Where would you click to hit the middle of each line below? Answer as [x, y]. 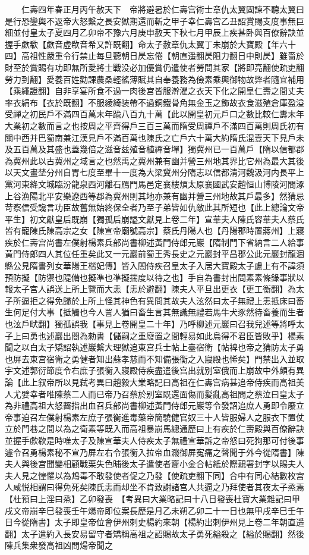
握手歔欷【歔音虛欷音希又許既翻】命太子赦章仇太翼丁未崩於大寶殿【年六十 [150, 44]
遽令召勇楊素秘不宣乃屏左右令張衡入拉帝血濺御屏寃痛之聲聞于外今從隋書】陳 [154, 452]
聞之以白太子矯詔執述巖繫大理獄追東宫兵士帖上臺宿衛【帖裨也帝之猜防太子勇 [154, 347]
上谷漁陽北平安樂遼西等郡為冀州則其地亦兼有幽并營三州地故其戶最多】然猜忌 [154, 195]
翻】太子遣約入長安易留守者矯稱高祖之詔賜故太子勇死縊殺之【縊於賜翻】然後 [154, 533]
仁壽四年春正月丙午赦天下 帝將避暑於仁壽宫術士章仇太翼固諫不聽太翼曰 [163, 9]
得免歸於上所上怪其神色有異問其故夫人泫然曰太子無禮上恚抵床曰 [171, 300]
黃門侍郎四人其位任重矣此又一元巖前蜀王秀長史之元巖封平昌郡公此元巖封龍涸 [154, 254]
